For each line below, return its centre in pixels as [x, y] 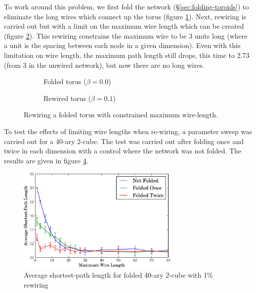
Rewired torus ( [67, 98]
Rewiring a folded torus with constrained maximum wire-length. [121, 115]
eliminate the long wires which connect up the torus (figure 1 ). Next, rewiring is [125, 16]
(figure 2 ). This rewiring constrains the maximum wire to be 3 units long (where [126, 35]
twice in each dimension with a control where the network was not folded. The [123, 151]
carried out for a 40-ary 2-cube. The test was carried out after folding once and [124, 141]
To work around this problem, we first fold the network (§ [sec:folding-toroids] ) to [127, 6]
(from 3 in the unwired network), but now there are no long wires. [104, 65]
